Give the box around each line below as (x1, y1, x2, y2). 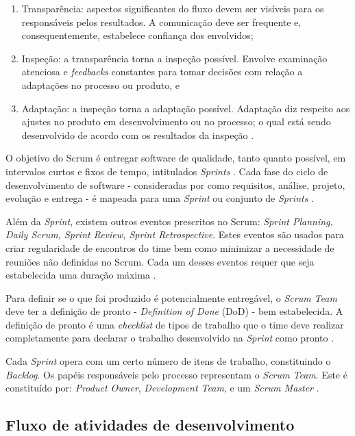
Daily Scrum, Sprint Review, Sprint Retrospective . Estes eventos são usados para (5, 227, 344, 242)
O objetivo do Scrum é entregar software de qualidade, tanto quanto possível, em (5, 151, 346, 165)
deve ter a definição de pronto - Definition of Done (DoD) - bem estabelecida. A (5, 304, 343, 318)
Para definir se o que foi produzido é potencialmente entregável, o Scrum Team (5, 290, 337, 305)
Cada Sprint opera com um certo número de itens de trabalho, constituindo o (5, 354, 331, 368)
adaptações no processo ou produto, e (21, 77, 180, 92)
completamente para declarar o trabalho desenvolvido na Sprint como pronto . (5, 331, 334, 345)
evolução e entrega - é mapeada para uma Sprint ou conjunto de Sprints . (5, 191, 314, 205)
